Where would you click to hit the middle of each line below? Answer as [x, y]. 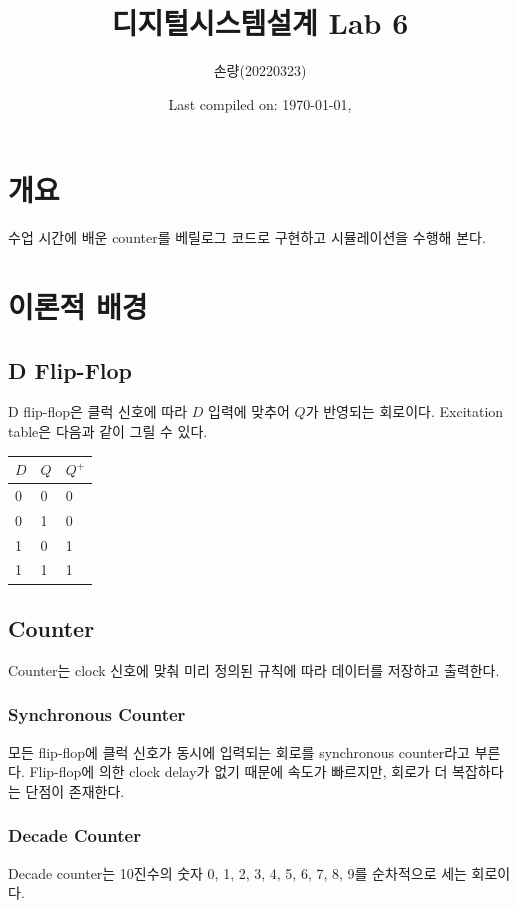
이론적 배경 [78, 306]
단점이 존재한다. [75, 790]
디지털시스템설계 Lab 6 [260, 22]
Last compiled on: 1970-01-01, [260, 103]
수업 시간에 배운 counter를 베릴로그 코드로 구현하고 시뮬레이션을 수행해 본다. [247, 237]
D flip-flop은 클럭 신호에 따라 [98, 411]
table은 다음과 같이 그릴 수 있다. [108, 431]
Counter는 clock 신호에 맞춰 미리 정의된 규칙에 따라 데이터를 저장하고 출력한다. [254, 669]
